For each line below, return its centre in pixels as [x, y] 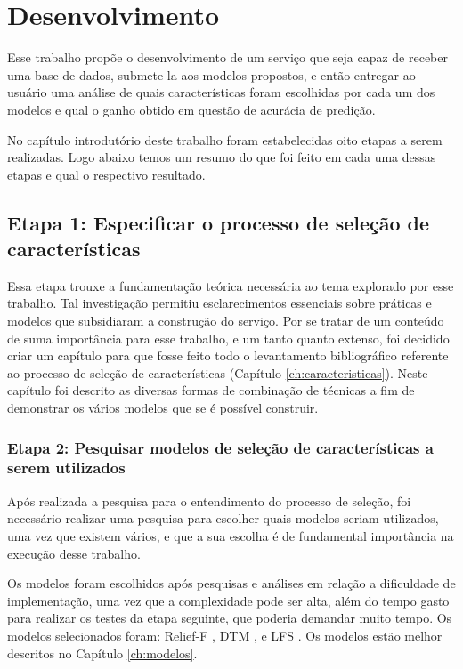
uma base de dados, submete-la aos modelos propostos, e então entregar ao [211, 74]
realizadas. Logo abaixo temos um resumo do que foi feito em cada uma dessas [222, 157]
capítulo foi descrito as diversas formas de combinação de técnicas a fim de [211, 390]
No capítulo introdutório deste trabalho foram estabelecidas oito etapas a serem [225, 139]
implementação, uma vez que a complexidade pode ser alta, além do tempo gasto [228, 600]
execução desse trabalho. [74, 553]
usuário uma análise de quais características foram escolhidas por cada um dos [221, 92]
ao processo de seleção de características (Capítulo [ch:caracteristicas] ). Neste [218, 372]
